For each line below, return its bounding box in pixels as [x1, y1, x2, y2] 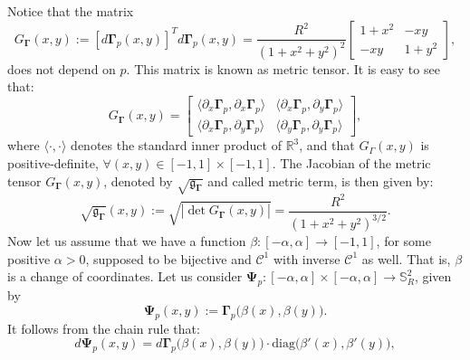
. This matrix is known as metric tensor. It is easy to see [126, 59, 440, 78]
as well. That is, [361, 249, 451, 268]
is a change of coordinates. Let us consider [7, 267, 243, 286]
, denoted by [103, 171, 173, 190]
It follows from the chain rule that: [7, 318, 200, 337]
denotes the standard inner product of [71, 136, 282, 155]
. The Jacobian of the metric [272, 153, 431, 172]
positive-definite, [7, 153, 99, 172]
